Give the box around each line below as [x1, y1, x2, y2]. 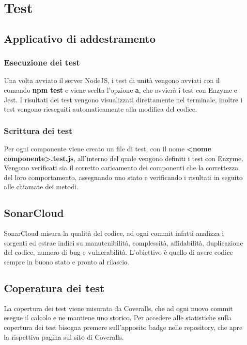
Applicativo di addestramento [4, 31, 156, 46]
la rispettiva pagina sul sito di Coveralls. [4, 331, 124, 342]
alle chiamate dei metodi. [4, 181, 78, 192]
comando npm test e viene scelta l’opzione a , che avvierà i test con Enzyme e [4, 84, 237, 95]
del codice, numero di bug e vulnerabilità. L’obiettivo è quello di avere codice [4, 247, 233, 257]
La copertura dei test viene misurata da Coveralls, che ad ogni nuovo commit [4, 303, 233, 313]
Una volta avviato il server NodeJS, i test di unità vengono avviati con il [4, 75, 220, 85]
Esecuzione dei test [4, 56, 80, 68]
